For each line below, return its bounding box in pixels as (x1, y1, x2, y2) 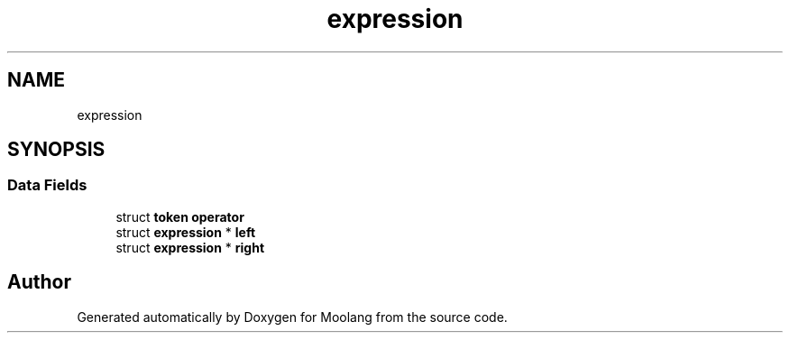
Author (7, 271, 71, 294)
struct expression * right (115, 239, 265, 255)
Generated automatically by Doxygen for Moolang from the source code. (77, 308, 508, 325)
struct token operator (115, 208, 244, 225)
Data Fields (7, 176, 87, 195)
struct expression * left (115, 224, 256, 240)
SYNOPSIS (7, 138, 106, 161)
